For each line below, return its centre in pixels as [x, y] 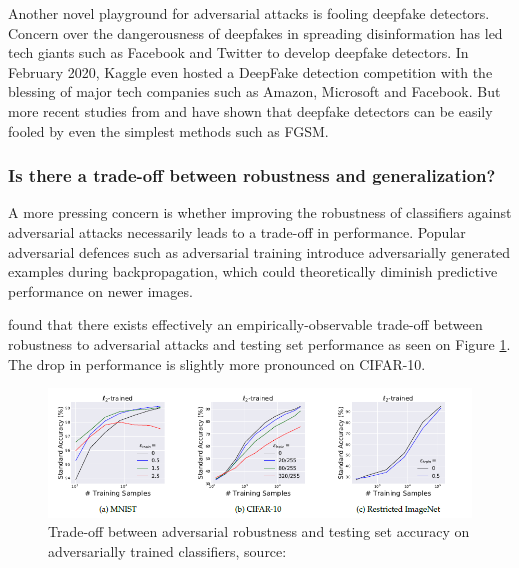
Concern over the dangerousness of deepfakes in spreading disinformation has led [255, 32]
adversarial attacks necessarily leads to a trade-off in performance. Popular [237, 231]
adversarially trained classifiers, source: [167, 550]
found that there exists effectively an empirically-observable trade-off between [245, 324]
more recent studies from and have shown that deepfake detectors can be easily [250, 110]
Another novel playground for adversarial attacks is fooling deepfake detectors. [249, 13]
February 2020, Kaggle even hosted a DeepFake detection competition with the [250, 71]
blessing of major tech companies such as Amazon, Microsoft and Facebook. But [254, 91]
